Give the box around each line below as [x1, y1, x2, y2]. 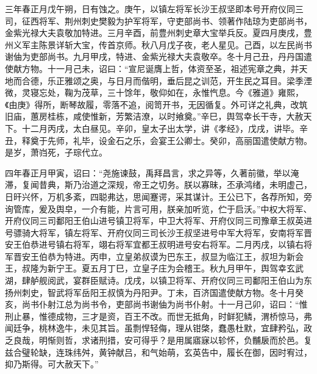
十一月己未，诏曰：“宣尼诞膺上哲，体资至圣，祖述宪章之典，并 [47, 62, 299, 74]
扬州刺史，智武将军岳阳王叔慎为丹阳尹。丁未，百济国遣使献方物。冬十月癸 [5, 286, 304, 298]
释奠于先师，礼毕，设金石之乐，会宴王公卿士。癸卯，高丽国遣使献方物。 [21, 134, 312, 146]
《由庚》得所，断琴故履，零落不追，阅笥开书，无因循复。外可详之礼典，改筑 [5, 98, 308, 110]
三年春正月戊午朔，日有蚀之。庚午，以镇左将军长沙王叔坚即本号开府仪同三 [5, 2, 304, 15]
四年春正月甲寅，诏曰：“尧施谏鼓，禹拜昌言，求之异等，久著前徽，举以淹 [5, 166, 299, 179]
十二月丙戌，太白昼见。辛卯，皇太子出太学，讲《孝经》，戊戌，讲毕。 [21, 121, 299, 134]
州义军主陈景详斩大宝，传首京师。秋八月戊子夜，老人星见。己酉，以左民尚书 [5, 38, 312, 51]
